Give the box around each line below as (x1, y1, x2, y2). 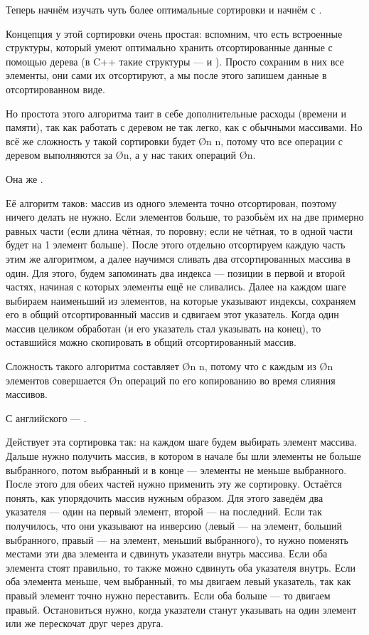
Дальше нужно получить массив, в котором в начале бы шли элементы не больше (6, 448, 361, 463)
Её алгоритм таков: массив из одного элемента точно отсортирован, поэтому (6, 195, 337, 210)
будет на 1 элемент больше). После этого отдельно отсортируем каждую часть (6, 237, 346, 252)
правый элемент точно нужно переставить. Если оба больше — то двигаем (6, 587, 331, 602)
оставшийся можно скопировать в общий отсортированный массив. (6, 335, 296, 350)
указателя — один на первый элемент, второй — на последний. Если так (6, 504, 322, 519)
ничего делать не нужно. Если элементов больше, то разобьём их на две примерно (6, 209, 364, 224)
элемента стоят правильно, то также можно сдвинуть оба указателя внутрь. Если (6, 560, 355, 574)
